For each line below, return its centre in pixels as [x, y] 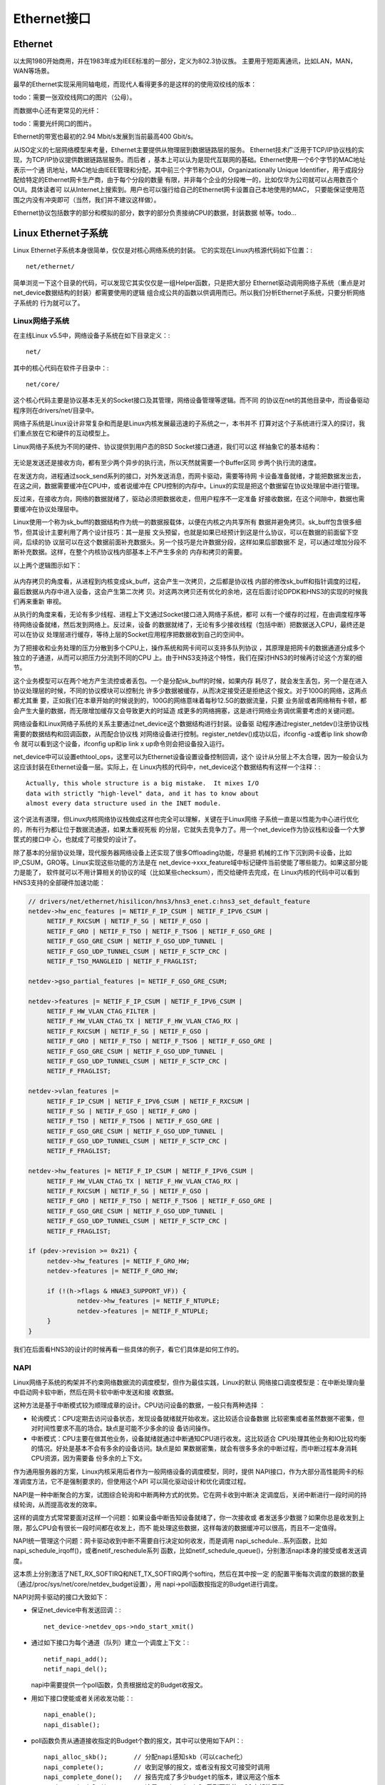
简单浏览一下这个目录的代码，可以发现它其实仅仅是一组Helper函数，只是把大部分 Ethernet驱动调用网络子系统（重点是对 [189, 283]
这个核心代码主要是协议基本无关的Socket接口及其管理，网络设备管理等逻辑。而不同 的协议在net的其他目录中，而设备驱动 [191, 401]
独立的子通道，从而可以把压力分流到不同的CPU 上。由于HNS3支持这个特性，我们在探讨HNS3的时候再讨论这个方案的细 [188, 658]
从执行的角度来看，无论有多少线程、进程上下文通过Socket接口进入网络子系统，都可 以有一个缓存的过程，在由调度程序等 [190, 615]
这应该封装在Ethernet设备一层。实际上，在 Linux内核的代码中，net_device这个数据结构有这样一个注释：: [167, 767]
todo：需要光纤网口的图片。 [54, 124]
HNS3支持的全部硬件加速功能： [60, 883]
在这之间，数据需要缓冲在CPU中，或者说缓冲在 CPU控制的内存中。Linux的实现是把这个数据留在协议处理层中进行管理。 [188, 486]
